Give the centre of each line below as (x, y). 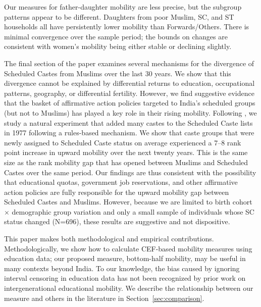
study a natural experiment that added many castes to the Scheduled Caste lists (128, 122)
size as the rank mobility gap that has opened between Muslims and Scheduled (126, 162)
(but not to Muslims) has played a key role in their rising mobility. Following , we (130, 112)
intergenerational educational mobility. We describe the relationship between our (129, 288)
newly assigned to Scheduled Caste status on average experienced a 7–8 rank (123, 142)
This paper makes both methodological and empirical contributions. (109, 239)
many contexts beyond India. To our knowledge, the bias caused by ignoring (122, 268)
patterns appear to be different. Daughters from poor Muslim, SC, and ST (119, 16)
